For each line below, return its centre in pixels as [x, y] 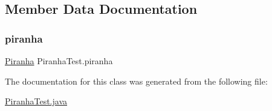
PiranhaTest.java [36, 101]
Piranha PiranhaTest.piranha [59, 61]
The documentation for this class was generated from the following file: [136, 81]
